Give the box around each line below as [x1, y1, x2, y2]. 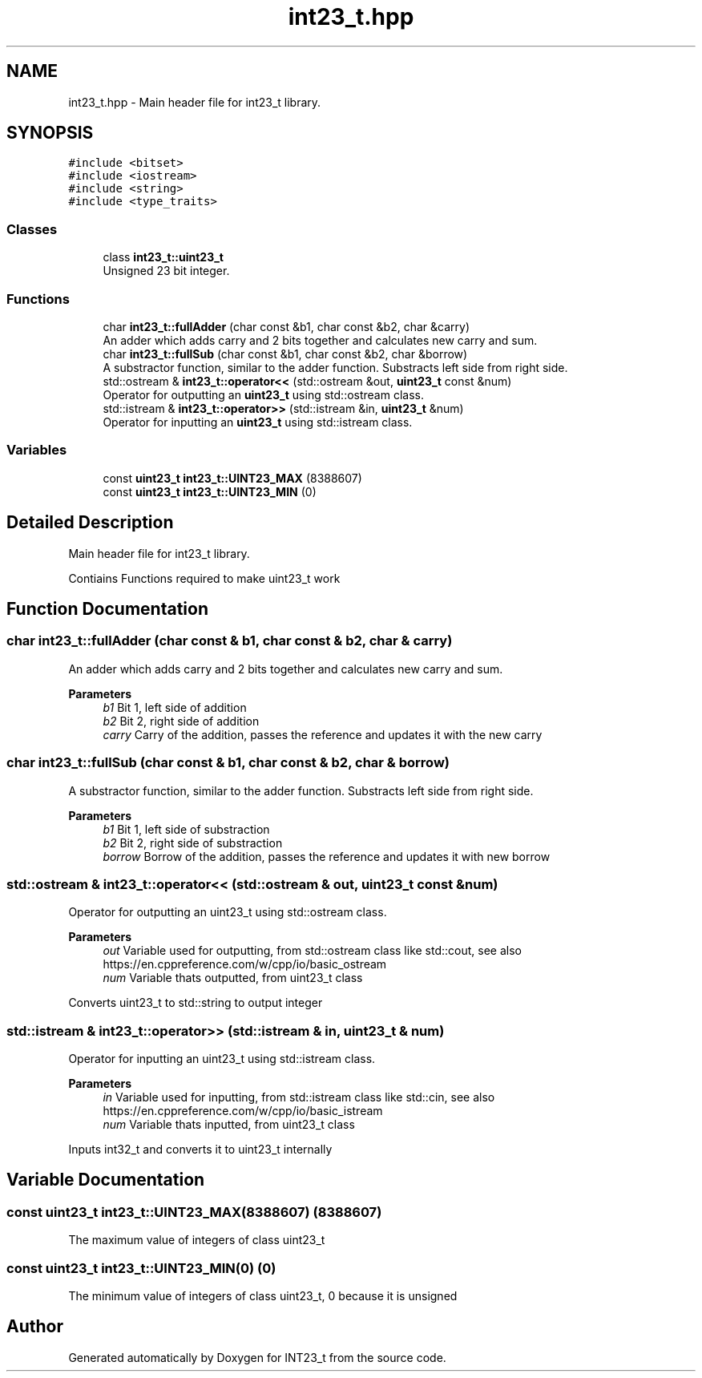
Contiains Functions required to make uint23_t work [68, 571, 341, 585]
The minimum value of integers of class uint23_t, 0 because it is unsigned [68, 1288, 458, 1303]
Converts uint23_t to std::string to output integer [68, 996, 323, 1010]
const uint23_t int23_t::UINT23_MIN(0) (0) [6, 1259, 276, 1276]
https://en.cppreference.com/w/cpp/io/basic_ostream [103, 957, 387, 972]
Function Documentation [6, 598, 208, 619]
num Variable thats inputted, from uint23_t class [103, 1117, 355, 1131]
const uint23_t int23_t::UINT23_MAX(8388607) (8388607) [6, 1203, 382, 1220]
